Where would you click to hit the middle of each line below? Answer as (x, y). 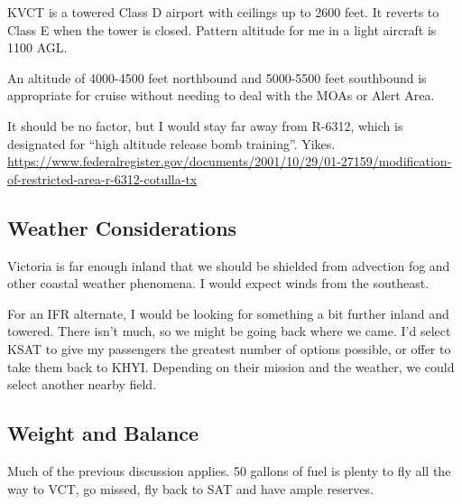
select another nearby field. (82, 384)
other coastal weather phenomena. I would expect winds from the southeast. (218, 283)
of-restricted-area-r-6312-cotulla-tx (102, 178)
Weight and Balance (103, 433)
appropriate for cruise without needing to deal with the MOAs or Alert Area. (221, 95)
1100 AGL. (37, 47)
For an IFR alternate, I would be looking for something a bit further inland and (228, 313)
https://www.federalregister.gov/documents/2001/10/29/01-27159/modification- (230, 161)
